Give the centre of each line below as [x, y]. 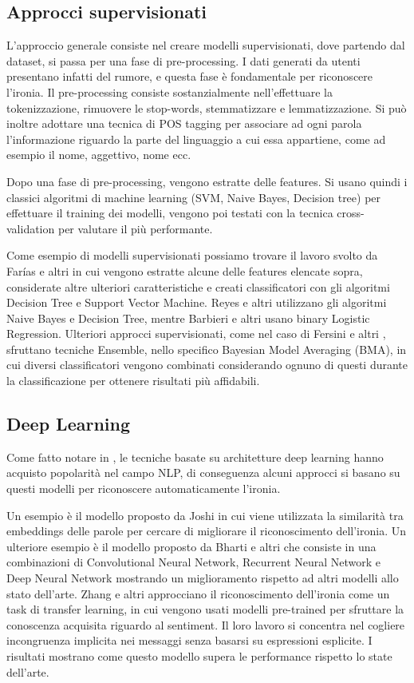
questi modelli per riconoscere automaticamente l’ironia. [144, 488]
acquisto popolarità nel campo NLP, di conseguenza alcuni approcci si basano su [203, 473]
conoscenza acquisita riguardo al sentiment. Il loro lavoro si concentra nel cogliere [206, 624]
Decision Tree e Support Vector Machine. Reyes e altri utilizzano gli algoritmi [197, 302]
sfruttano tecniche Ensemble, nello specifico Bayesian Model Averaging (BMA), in [207, 349]
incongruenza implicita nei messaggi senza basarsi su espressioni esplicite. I [189, 640]
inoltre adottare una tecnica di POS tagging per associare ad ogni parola [184, 123]
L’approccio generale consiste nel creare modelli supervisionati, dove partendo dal [206, 45]
